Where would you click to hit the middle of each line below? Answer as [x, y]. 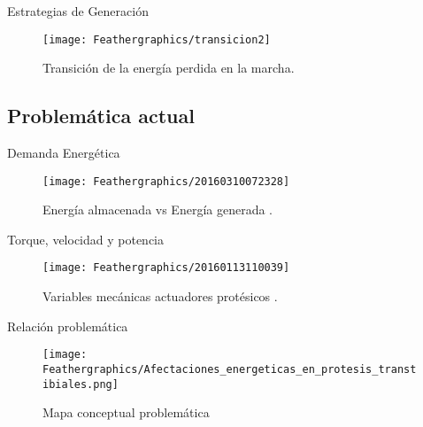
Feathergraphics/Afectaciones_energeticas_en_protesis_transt [230, 369]
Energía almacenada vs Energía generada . [158, 210]
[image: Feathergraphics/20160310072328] [166, 181]
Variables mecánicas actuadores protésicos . [160, 296]
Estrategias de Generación [78, 11]
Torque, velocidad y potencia [86, 239]
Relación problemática [68, 326]
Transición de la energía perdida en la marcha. [169, 68]
